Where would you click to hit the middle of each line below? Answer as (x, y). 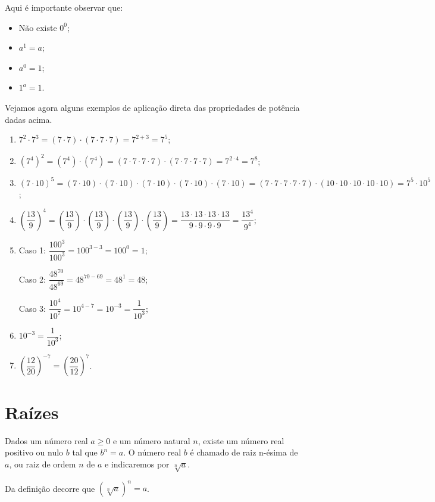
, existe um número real (241, 440)
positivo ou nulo (34, 452)
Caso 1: (32, 250)
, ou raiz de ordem (43, 464)
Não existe (38, 27)
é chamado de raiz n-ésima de (244, 452)
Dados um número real (46, 440)
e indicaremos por (137, 464)
